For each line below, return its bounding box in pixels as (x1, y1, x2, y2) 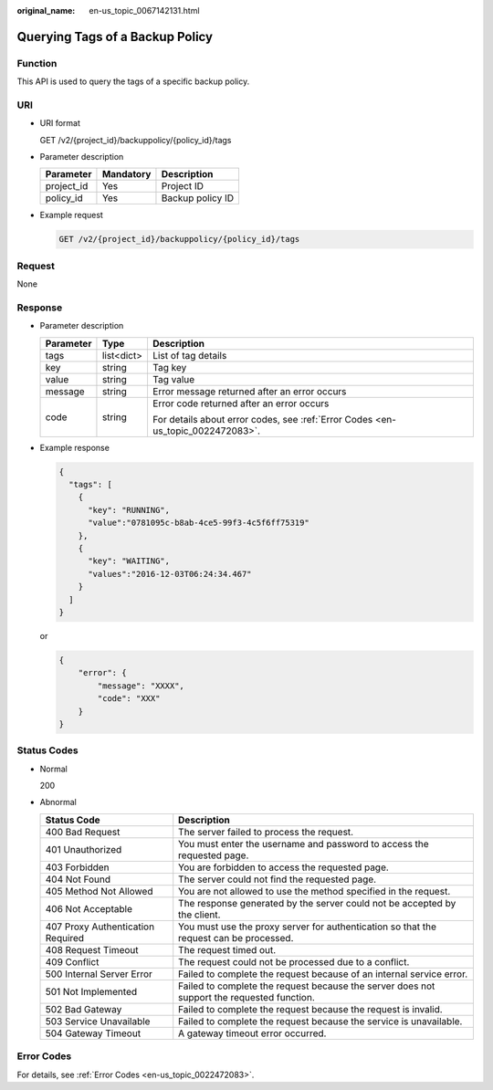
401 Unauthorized (45, 843, 122, 855)
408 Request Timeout (45, 943, 139, 956)
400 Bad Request (45, 825, 121, 838)
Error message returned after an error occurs (152, 384, 347, 397)
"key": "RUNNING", (88, 505, 171, 515)
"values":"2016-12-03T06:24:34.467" (88, 569, 252, 579)
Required (45, 931, 85, 944)
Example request (39, 210, 104, 221)
